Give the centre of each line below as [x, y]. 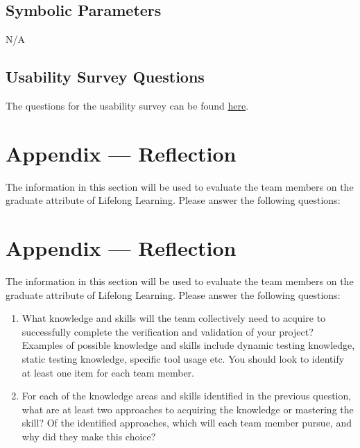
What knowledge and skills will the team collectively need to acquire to [174, 318]
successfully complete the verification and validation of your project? [168, 331]
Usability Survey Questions [105, 77]
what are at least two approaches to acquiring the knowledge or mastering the [188, 409]
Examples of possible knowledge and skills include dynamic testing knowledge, [188, 345]
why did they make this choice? [89, 436]
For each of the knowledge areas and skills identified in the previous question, [187, 396]
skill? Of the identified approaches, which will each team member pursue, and [187, 423]
